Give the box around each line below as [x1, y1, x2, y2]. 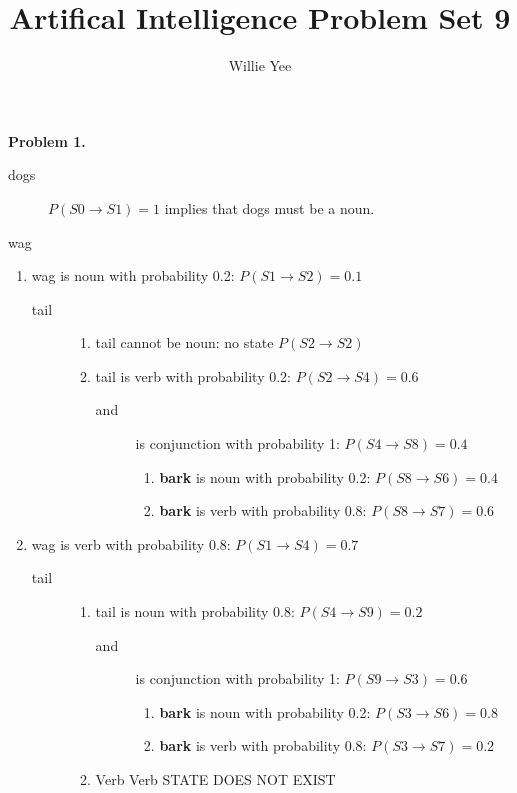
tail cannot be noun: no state [95, 332, 274, 353]
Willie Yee [228, 55, 292, 76]
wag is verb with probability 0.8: [31, 533, 231, 554]
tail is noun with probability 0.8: [95, 601, 295, 622]
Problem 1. [8, 130, 86, 151]
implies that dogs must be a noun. [164, 197, 375, 218]
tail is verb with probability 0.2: [95, 365, 292, 386]
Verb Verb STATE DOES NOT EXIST [95, 769, 336, 789]
